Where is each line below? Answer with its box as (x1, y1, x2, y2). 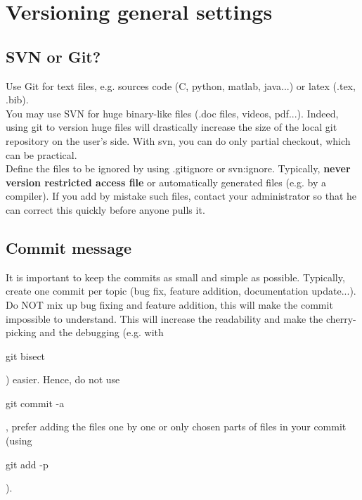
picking (6, 325, 37, 340)
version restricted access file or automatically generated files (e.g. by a (6, 174, 326, 189)
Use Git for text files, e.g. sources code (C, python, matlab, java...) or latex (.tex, (6, 78, 356, 93)
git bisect (6, 348, 46, 363)
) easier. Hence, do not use (6, 372, 120, 387)
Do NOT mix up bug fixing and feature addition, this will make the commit (6, 297, 333, 312)
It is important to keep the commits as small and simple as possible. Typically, (6, 269, 345, 284)
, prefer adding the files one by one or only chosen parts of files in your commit (6, 419, 347, 434)
